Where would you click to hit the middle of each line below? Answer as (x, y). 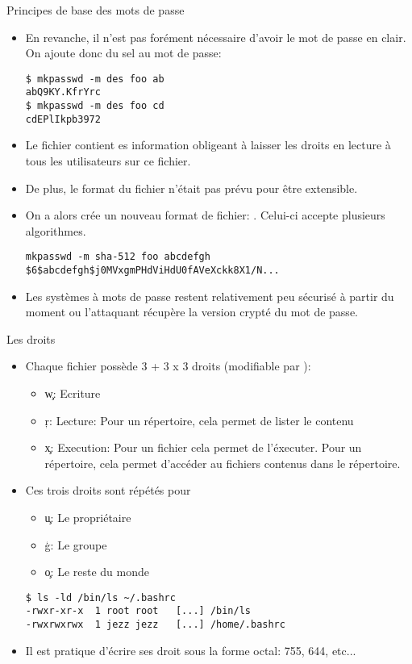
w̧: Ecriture (73, 393)
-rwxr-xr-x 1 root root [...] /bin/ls (138, 611)
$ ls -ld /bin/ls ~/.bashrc (100, 597)
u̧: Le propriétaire (88, 518)
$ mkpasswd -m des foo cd (95, 106)
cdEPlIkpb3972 (63, 119)
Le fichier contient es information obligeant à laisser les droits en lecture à (208, 145)
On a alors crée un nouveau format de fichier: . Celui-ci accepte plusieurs (205, 215)
